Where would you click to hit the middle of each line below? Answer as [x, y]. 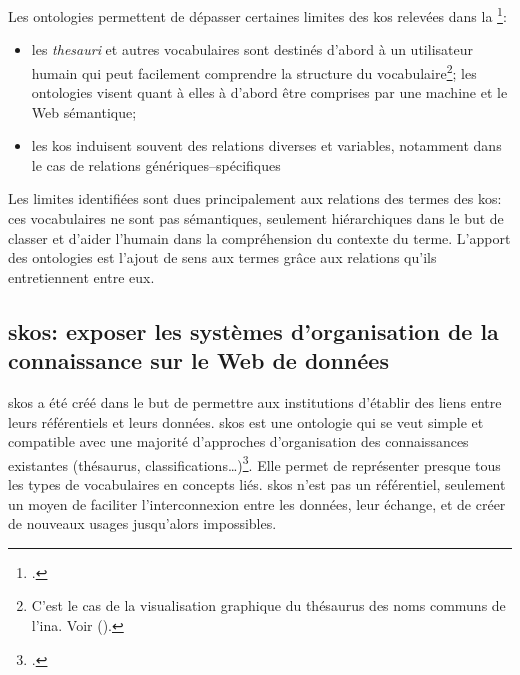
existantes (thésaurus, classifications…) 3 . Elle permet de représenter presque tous [254, 463]
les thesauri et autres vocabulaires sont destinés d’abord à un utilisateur [252, 49]
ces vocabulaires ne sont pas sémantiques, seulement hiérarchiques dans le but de [256, 218]
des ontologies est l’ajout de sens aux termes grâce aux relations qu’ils [222, 257]
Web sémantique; [84, 111]
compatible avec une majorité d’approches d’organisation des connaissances [238, 441]
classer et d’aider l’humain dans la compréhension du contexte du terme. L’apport [259, 237]
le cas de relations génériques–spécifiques [156, 164]
